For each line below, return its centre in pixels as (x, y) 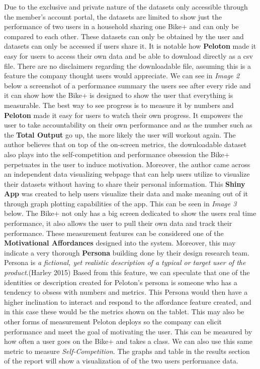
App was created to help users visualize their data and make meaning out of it (126, 194)
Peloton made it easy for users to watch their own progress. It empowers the (123, 115)
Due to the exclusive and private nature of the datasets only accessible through (126, 7)
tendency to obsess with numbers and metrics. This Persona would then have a (126, 292)
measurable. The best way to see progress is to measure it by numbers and (119, 105)
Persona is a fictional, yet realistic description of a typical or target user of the (125, 262)
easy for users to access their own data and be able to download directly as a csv (128, 55)
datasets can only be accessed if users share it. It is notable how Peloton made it (130, 46)
